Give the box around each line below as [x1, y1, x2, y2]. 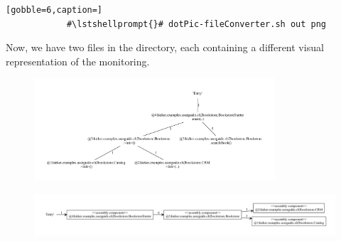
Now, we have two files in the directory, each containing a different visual [6, 40, 324, 55]
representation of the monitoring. [6, 53, 150, 68]
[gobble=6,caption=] [6, 5, 103, 15]
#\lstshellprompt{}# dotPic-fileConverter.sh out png [66, 18, 327, 29]
